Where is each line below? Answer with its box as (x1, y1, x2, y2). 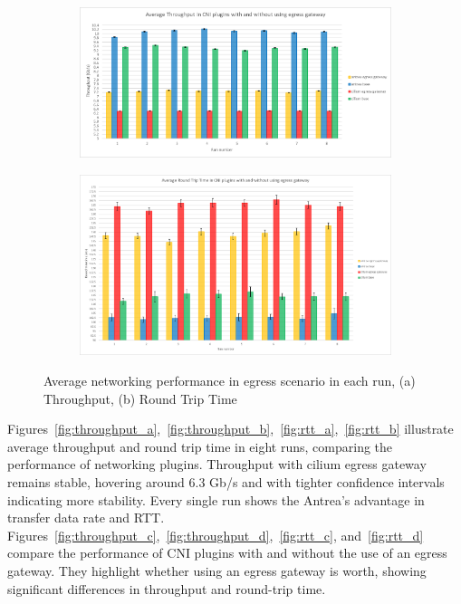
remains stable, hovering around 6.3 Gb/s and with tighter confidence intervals (7, 472, 445, 491)
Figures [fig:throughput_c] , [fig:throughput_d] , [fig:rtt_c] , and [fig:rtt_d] (7, 525, 424, 544)
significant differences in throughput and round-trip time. (7, 579, 326, 598)
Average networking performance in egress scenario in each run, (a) (43, 371, 416, 390)
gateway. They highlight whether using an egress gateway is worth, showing (7, 561, 427, 580)
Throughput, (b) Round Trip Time (43, 388, 237, 407)
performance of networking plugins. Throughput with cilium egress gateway (7, 455, 427, 474)
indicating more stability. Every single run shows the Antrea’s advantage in (7, 490, 425, 509)
